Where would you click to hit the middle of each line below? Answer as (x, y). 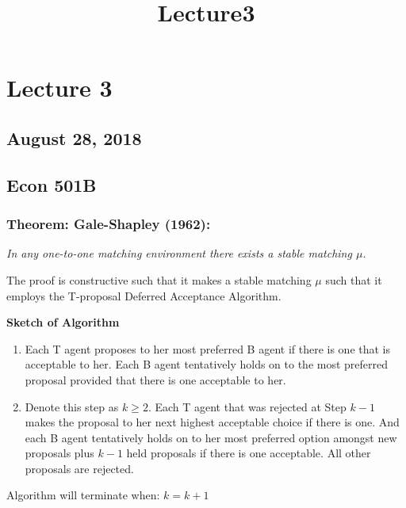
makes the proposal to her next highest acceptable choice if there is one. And (212, 422)
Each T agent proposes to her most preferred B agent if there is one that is (208, 348)
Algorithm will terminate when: (83, 495)
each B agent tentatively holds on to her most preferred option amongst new (211, 437)
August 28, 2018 (74, 138)
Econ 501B (52, 184)
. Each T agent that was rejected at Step (247, 406)
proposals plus (59, 453)
